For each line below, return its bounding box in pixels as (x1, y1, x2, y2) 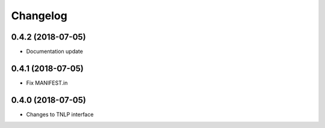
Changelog (11, 9, 67, 22)
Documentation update (26, 48, 84, 55)
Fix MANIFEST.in (26, 79, 68, 87)
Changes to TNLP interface (26, 111, 94, 118)
